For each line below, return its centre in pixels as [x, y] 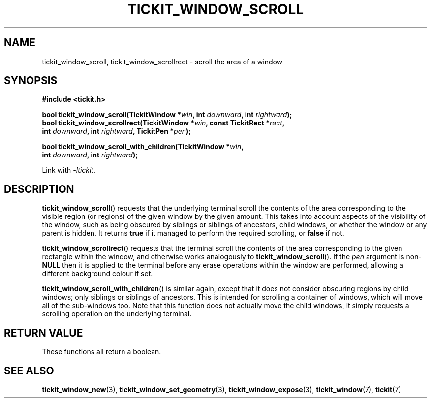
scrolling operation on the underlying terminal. [117, 314]
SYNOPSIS [31, 81]
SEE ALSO [29, 371]
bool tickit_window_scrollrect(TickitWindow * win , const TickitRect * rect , [163, 123]
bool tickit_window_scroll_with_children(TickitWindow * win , [143, 147]
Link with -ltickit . [69, 170]
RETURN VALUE [44, 333]
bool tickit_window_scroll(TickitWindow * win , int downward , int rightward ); [167, 115]
